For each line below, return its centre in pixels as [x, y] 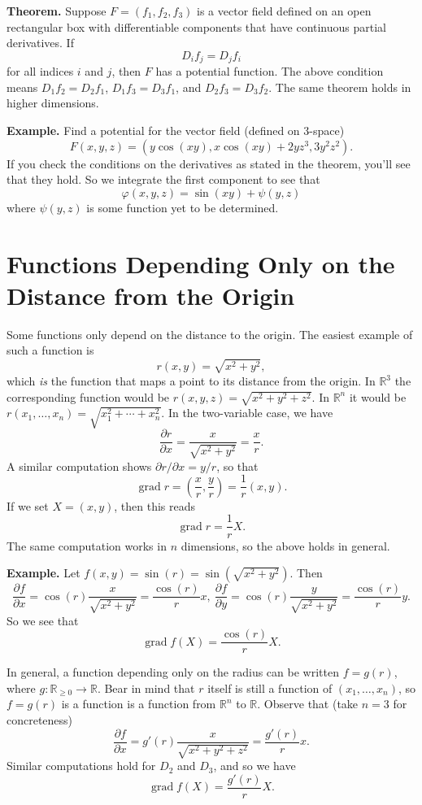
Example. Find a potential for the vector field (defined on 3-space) [176, 131]
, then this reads [155, 505]
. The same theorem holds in [340, 87]
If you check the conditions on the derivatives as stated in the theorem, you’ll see [209, 163]
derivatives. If [40, 43]
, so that [237, 466]
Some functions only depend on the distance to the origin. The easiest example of [210, 334]
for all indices [40, 71]
